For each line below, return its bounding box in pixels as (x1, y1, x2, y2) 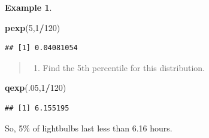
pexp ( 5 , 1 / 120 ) (5, 21, 60, 33)
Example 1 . (5, 1, 52, 13)
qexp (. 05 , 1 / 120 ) (5, 81, 66, 94)
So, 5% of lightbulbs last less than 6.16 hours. (5, 121, 172, 134)
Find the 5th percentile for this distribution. (43, 61, 205, 73)
